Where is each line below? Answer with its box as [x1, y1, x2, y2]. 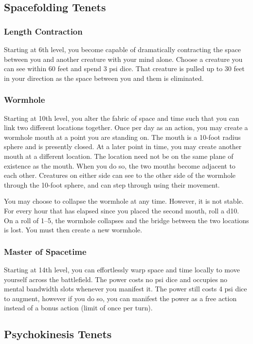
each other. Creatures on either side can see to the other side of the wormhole [4, 170, 236, 180]
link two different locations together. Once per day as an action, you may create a [4, 122, 248, 133]
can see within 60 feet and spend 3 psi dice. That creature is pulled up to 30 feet [4, 63, 245, 74]
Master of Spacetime [4, 245, 87, 257]
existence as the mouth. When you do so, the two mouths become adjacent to [4, 160, 235, 171]
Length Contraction [4, 25, 83, 37]
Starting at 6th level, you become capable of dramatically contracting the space [4, 44, 241, 54]
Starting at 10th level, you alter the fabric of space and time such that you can [4, 113, 239, 123]
